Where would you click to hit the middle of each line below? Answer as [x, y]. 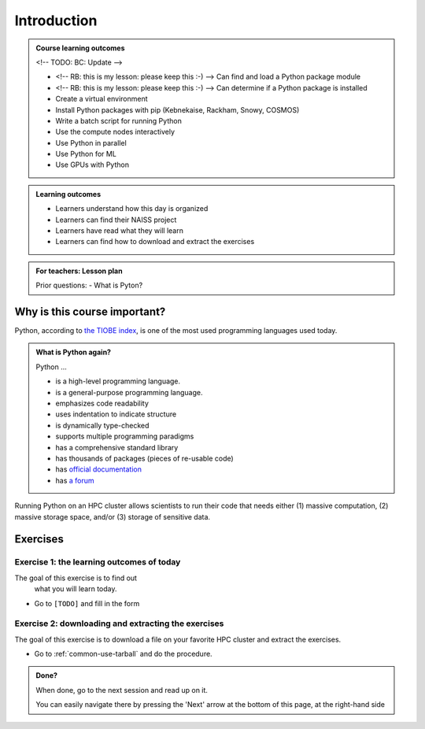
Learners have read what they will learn [120, 231]
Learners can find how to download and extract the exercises [155, 242]
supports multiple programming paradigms [125, 436]
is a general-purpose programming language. [129, 392]
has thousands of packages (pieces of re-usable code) [144, 458]
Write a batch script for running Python [119, 120]
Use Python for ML [86, 154]
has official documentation [98, 469]
